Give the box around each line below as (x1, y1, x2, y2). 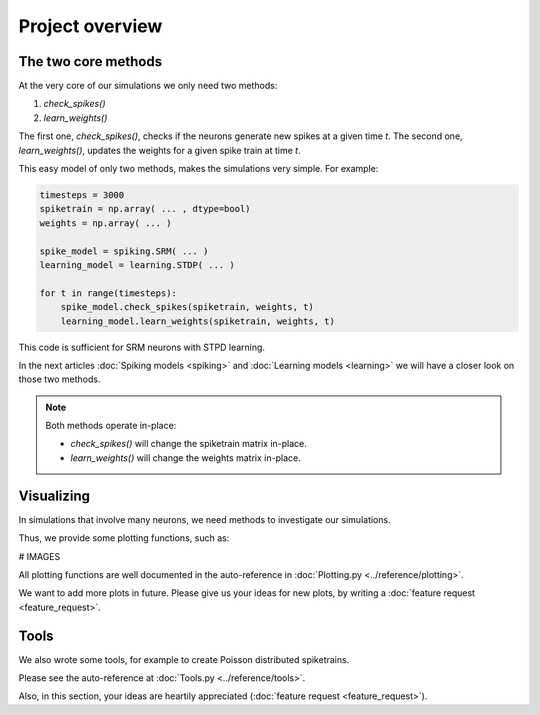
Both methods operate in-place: (45, 420, 177, 432)
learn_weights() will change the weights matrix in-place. (70, 451, 301, 464)
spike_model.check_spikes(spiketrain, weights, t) (60, 301, 314, 313)
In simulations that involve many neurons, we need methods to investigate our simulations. (18, 513, 391, 525)
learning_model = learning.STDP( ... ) (39, 259, 235, 270)
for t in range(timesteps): (39, 287, 177, 299)
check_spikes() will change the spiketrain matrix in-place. (70, 438, 307, 450)
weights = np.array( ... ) (39, 217, 172, 229)
